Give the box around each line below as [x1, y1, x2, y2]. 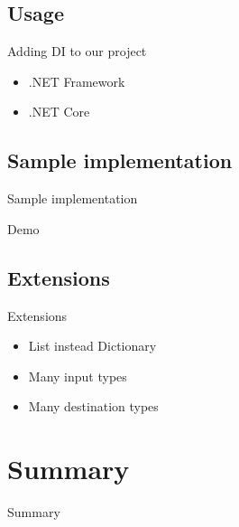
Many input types [28, 366, 127, 385]
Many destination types [28, 397, 159, 416]
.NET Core [28, 102, 90, 121]
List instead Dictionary [28, 336, 157, 355]
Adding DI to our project [7, 42, 147, 61]
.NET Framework [28, 71, 125, 90]
